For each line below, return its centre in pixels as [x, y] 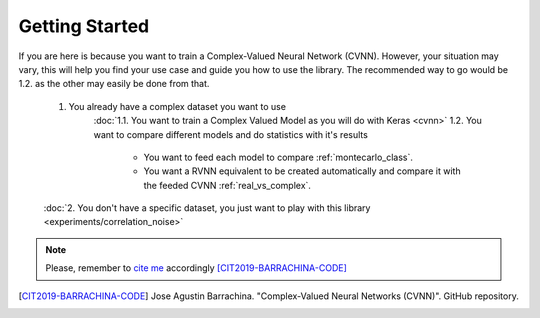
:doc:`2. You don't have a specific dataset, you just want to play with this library [207, 208]
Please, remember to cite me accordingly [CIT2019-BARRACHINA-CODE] [196, 268]
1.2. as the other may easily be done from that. [114, 84]
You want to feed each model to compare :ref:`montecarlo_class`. [278, 157]
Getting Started [84, 26]
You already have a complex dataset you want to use [177, 106]
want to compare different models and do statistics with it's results [231, 134]
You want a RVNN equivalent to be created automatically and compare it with [302, 171]
